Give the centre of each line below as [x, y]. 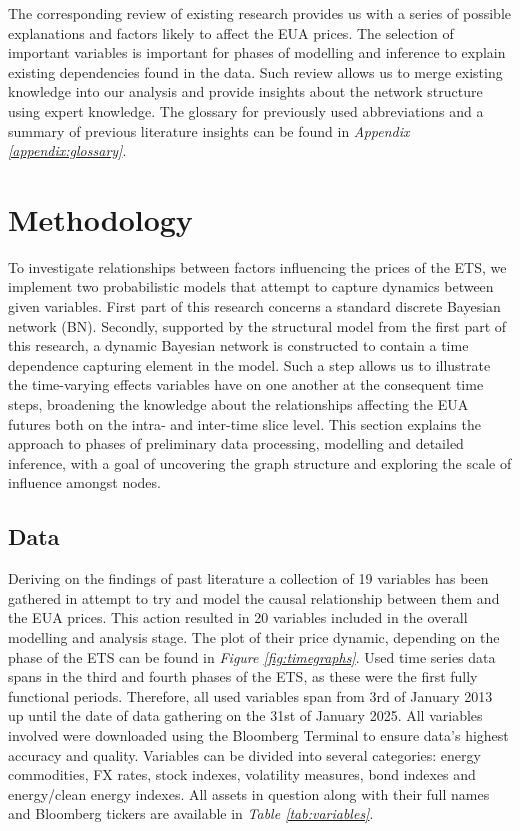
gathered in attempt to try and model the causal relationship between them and [254, 597]
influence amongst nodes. [84, 482]
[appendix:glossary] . [67, 150]
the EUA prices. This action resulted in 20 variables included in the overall [238, 617]
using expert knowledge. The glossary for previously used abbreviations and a [246, 110]
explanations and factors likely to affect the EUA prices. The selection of [231, 32]
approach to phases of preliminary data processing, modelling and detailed [236, 443]
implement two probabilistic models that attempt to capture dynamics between [251, 286]
